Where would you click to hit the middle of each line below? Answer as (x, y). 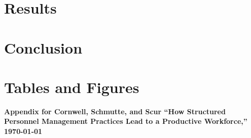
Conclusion (43, 47)
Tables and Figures (72, 87)
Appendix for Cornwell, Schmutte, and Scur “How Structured (115, 111)
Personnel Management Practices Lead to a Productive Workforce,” (126, 121)
